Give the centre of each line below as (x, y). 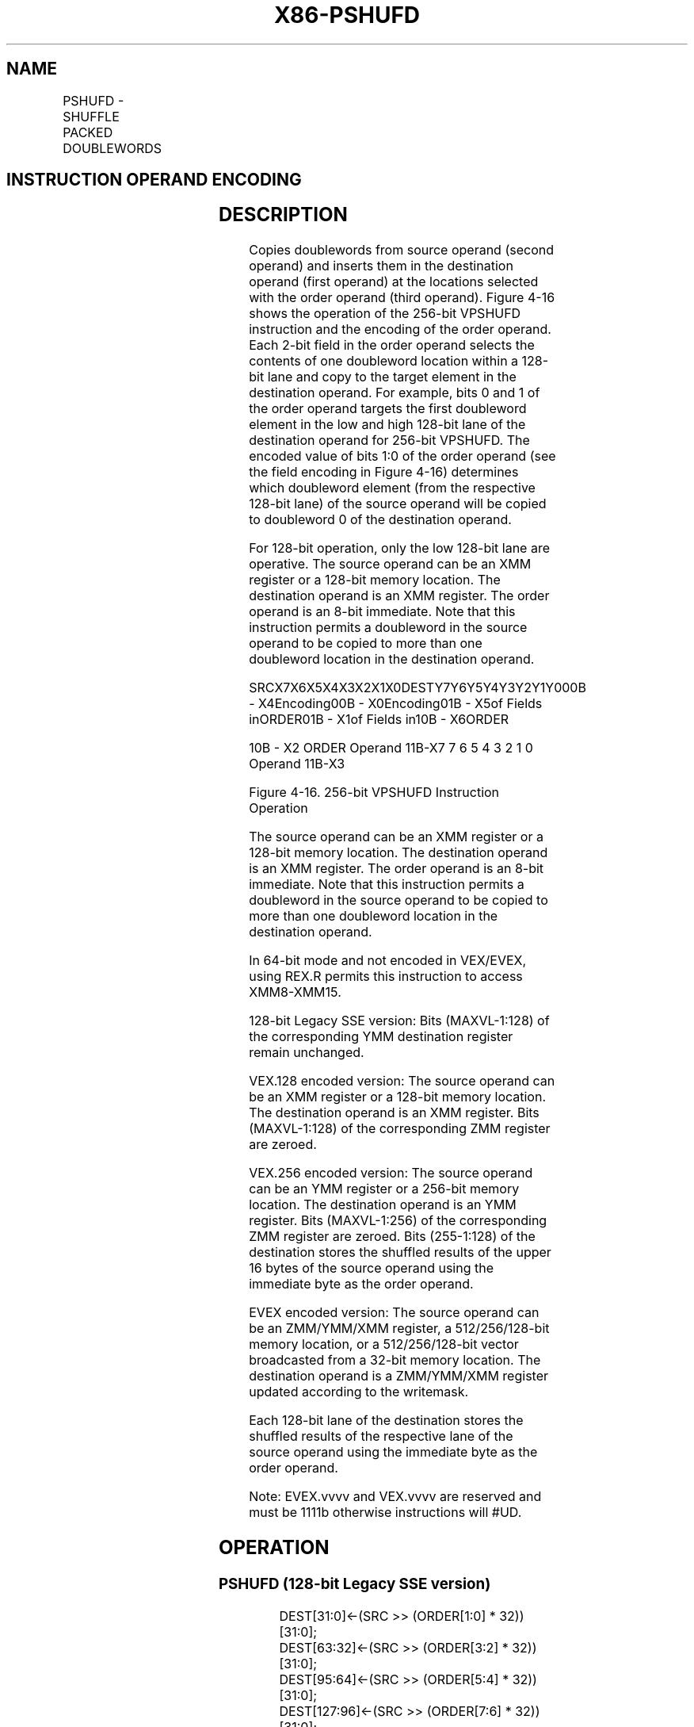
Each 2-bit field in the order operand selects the (392, 345)
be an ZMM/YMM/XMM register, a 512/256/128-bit (399, 1329)
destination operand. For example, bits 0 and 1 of (395, 393)
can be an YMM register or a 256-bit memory (384, 1189)
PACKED (88, 132)
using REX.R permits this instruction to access (386, 976)
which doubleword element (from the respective (392, 488)
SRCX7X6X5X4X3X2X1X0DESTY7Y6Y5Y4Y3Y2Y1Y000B (418, 688)
